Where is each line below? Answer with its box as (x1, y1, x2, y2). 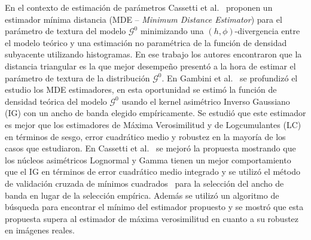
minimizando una (140, 25, 204, 37)
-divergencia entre (234, 25, 300, 37)
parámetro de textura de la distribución (5, 71, 150, 84)
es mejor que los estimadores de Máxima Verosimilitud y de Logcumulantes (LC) (5, 118, 301, 130)
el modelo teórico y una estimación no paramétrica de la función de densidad (5, 36, 287, 48)
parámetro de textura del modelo (5, 25, 126, 37)
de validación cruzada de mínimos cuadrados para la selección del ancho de (5, 177, 284, 189)
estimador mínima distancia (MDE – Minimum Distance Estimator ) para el (5, 13, 282, 25)
